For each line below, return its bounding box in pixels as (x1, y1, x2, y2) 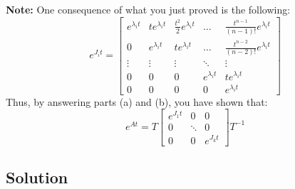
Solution (6, 166, 68, 188)
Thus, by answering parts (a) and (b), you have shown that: (6, 94, 268, 109)
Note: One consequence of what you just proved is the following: (6, 2, 291, 16)
